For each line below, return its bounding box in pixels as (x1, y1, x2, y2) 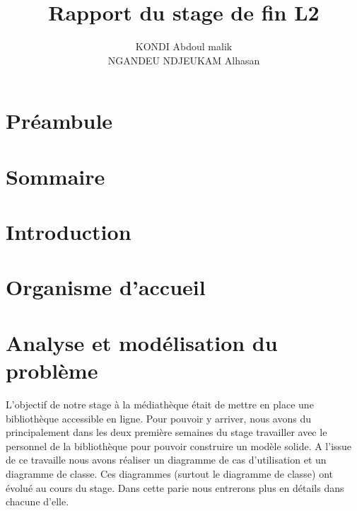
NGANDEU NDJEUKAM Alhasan (107, 52, 260, 67)
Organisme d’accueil (6, 272, 206, 302)
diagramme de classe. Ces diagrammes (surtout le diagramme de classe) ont (6, 466, 333, 481)
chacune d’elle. (6, 494, 69, 509)
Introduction (6, 217, 131, 246)
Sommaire (6, 161, 105, 190)
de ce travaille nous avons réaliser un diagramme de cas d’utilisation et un (6, 452, 327, 467)
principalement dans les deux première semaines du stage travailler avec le (6, 425, 327, 440)
